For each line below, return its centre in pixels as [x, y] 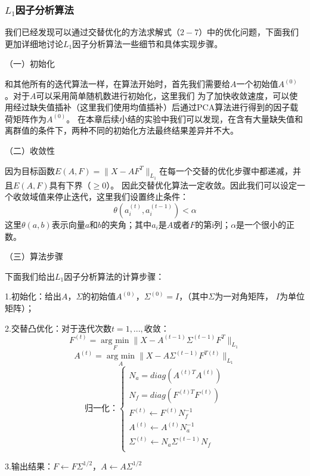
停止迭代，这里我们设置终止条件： [121, 197]
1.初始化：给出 [33, 296]
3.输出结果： [29, 466]
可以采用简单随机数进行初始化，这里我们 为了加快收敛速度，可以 [163, 95]
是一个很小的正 [266, 224]
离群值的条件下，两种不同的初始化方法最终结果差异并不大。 [122, 130]
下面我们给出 [30, 276]
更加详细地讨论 [34, 43]
